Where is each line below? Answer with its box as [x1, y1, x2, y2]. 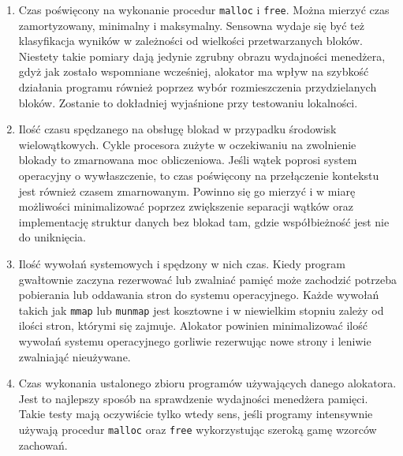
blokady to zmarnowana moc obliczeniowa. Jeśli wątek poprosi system [18, 151, 357, 168]
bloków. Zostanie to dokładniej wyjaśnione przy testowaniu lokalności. [18, 94, 358, 110]
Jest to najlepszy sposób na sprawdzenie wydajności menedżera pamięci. [18, 390, 368, 406]
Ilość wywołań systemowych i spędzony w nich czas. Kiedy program [18, 255, 346, 271]
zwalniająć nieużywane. [18, 348, 131, 364]
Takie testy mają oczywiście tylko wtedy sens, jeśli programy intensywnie [18, 406, 373, 422]
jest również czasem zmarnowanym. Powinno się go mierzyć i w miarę [18, 182, 356, 199]
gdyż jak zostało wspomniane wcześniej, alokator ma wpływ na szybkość [18, 63, 369, 80]
